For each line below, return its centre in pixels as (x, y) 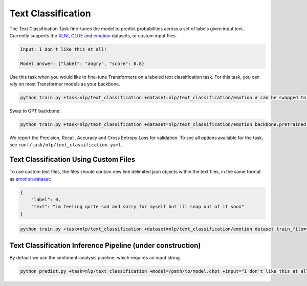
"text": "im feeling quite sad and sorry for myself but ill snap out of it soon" (138, 207)
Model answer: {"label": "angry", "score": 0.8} (82, 63)
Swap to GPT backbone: (35, 111)
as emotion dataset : (30, 179)
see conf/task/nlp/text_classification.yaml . (66, 145)
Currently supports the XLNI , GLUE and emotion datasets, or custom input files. (93, 35)
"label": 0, (46, 200)
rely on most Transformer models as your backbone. (65, 84)
